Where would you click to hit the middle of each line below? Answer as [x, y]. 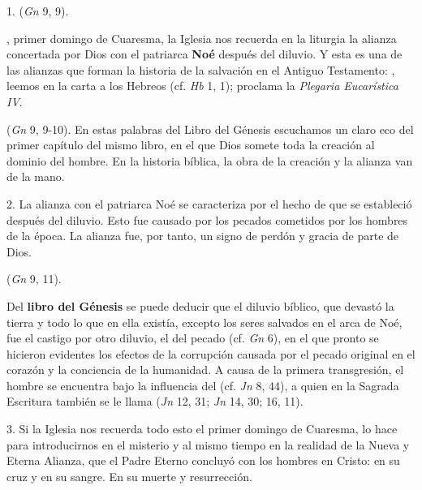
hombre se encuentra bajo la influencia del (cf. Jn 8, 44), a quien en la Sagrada [203, 385]
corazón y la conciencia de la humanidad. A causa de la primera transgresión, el [205, 370]
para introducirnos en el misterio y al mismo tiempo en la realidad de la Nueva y [208, 444]
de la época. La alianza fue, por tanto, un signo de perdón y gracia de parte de [203, 236]
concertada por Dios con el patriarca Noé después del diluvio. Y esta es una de [205, 54]
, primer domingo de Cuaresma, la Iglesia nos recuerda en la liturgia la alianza [202, 38]
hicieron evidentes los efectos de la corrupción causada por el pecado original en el [211, 353]
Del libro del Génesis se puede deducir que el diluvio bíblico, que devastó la [200, 305]
